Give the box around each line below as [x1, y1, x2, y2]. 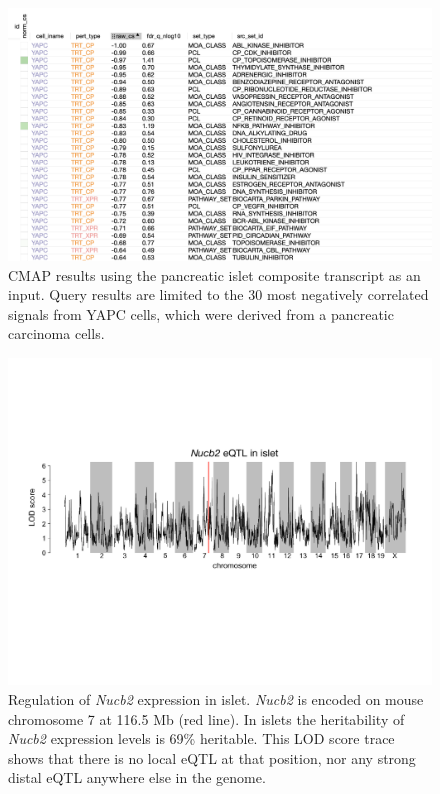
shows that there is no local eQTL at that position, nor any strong [8, 747, 416, 768]
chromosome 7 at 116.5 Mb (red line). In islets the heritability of [8, 708, 405, 729]
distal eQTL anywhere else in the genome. [8, 767, 266, 788]
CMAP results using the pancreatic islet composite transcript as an [8, 264, 421, 285]
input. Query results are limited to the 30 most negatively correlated [8, 284, 429, 305]
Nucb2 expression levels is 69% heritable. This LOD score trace [8, 728, 395, 749]
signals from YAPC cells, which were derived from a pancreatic [8, 303, 394, 324]
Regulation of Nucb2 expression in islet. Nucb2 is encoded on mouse [8, 689, 424, 710]
